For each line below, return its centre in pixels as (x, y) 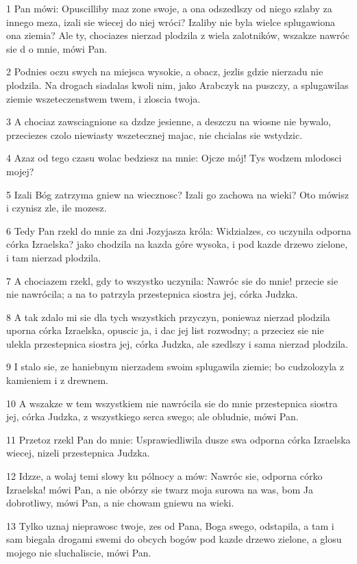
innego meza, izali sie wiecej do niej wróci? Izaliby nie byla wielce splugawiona (171, 22)
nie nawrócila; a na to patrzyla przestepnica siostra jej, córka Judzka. (152, 294)
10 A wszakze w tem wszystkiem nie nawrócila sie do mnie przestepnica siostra (172, 403)
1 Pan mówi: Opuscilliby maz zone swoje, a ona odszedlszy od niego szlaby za (169, 8)
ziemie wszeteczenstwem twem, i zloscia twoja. (103, 98)
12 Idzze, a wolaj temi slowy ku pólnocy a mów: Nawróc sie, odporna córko (164, 476)
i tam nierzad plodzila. (54, 257)
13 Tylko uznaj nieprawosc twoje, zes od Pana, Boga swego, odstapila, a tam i (170, 525)
